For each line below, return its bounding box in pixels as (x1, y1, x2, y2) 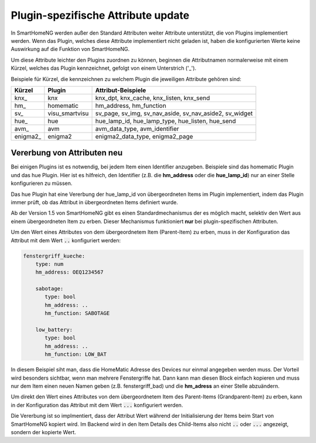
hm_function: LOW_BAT (44, 351, 107, 358)
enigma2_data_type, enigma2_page (95, 132, 193, 140)
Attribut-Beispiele (95, 86, 146, 94)
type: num (35, 261, 64, 267)
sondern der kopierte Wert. (11, 428, 76, 435)
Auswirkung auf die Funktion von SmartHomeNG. (11, 46, 130, 53)
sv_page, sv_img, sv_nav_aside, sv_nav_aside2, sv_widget (95, 109, 253, 117)
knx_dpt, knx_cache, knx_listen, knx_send (95, 94, 210, 102)
